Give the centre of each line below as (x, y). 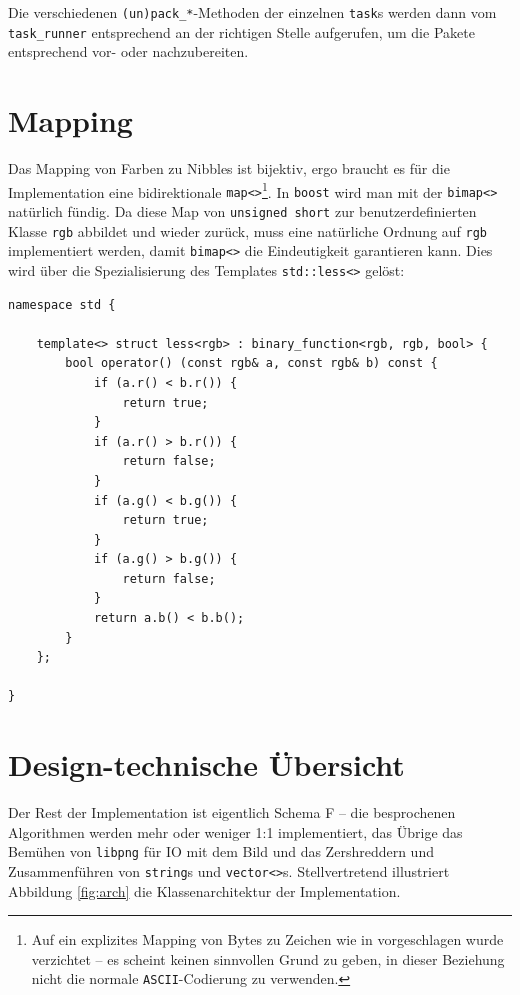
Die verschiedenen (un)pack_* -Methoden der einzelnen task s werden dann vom (252, 12)
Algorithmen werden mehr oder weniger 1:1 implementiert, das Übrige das (235, 831)
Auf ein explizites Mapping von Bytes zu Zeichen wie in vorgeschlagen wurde (267, 939)
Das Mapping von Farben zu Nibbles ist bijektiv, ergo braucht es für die (229, 168)
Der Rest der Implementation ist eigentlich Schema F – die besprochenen (232, 812)
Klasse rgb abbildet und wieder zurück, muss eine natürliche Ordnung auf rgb (248, 230)
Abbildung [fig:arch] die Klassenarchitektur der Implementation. (204, 890)
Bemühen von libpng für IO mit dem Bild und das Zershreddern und (221, 851)
